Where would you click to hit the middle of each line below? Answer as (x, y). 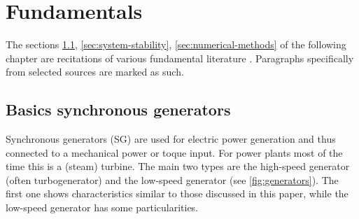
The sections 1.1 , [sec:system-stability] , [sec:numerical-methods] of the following (176, 44)
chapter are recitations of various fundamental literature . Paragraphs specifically (180, 58)
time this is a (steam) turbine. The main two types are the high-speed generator (178, 166)
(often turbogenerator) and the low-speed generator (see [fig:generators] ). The (172, 179)
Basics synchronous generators (118, 109)
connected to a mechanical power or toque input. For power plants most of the (174, 152)
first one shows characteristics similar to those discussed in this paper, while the (177, 193)
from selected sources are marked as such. (95, 72)
